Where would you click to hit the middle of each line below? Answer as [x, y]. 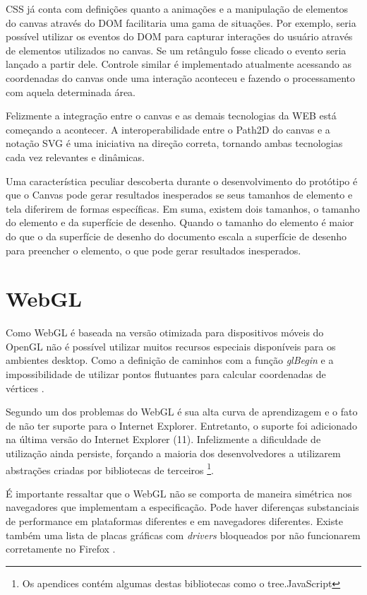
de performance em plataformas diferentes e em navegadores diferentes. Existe [174, 521]
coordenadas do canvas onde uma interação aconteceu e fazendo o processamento [181, 77]
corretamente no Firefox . [61, 549]
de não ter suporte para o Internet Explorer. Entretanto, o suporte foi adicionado [181, 425]
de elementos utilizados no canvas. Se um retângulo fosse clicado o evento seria [176, 50]
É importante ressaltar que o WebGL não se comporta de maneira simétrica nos [179, 493]
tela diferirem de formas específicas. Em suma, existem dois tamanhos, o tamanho [183, 208]
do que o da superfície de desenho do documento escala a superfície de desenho [176, 236]
